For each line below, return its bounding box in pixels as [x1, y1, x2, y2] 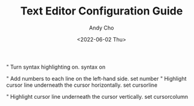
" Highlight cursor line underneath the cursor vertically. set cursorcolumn [6, 93, 189, 100]
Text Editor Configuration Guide [20, 4, 183, 18]
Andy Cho [89, 24, 114, 31]
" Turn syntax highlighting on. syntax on [6, 63, 106, 70]
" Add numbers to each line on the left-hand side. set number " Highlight [6, 75, 187, 82]
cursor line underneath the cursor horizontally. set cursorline [6, 81, 158, 89]
